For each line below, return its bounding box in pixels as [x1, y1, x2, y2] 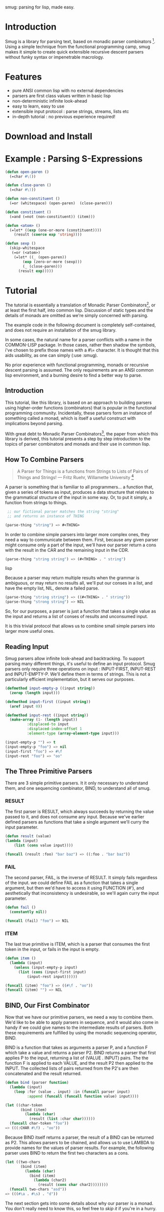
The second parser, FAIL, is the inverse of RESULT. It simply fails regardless [5, 875, 158, 881]
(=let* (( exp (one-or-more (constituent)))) [9, 228, 102, 233]
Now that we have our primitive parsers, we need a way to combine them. [5, 1014, 154, 1020]
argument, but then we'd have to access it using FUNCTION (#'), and [5, 885, 144, 891]
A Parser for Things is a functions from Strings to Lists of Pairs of [17, 468, 149, 474]
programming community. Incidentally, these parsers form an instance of [5, 410, 152, 416]
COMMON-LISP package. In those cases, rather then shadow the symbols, [5, 342, 156, 348]
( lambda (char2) [33, 1178, 67, 1183]
